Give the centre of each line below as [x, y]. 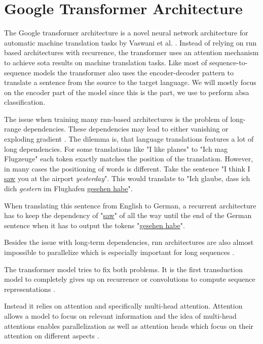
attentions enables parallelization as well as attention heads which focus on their [129, 326]
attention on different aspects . [52, 336]
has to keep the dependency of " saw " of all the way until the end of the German [128, 215]
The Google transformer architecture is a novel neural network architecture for [126, 33]
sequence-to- [229, 62]
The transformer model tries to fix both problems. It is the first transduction [123, 269]
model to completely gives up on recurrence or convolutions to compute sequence [130, 279]
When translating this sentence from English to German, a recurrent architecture [130, 205]
